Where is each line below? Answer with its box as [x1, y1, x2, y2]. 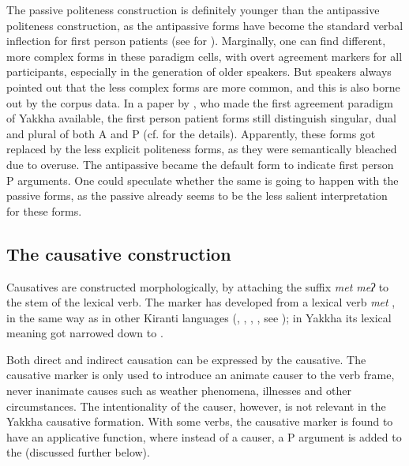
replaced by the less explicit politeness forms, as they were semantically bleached [6, 141, 397, 157]
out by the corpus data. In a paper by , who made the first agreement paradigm [6, 94, 393, 111]
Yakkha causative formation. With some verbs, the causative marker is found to [6, 413, 393, 430]
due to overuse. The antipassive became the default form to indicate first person [6, 156, 394, 172]
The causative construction [6, 241, 231, 265]
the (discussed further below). [6, 444, 150, 460]
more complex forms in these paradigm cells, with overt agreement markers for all [6, 47, 403, 64]
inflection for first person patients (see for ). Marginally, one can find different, [6, 32, 386, 49]
